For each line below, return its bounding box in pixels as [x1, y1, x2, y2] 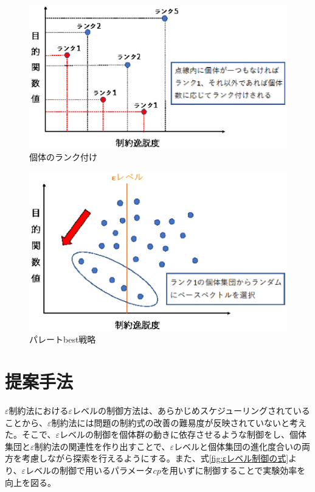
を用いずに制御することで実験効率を [161, 463, 306, 476]
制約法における [9, 404, 69, 416]
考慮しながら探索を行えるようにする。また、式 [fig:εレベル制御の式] [21, 452, 289, 465]
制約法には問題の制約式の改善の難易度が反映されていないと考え [51, 416, 307, 429]
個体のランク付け [29, 151, 97, 163]
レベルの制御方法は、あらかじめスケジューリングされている [72, 404, 310, 416]
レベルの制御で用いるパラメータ [25, 463, 153, 476]
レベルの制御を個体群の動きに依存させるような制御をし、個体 [59, 428, 306, 441]
